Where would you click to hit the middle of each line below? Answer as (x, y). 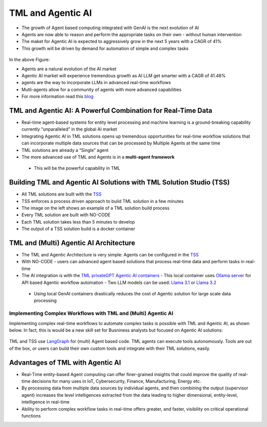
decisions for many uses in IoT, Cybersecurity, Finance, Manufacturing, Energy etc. (116, 381)
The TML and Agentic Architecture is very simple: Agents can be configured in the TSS (110, 255)
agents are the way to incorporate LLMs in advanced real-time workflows (96, 83)
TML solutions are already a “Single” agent (65, 150)
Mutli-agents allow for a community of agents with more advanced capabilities (101, 90)
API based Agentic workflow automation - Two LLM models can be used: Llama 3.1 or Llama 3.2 (119, 283)
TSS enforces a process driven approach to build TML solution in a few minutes (103, 201)
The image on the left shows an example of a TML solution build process (96, 208)
